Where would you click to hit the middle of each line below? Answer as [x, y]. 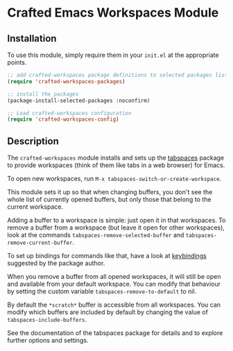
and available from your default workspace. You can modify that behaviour [114, 284]
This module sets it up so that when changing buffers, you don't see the [110, 192]
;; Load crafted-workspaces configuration [69, 113]
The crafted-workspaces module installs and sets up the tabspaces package [116, 158]
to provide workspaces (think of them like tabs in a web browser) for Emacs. [116, 165]
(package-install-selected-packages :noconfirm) [79, 101]
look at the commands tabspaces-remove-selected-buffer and [96, 235]
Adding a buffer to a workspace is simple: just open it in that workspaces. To [116, 221]
